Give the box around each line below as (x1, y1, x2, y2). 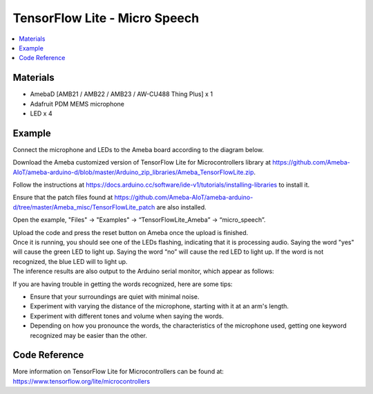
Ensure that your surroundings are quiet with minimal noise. (30, 292, 200, 301)
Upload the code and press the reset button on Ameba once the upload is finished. (12, 228, 249, 236)
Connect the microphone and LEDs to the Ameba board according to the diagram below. (12, 145, 264, 153)
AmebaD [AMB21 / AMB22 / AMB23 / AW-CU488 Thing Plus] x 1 (30, 90, 213, 98)
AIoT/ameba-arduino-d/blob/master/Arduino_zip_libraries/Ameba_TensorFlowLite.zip (12, 168, 254, 176)
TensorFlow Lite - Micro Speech (12, 10, 200, 26)
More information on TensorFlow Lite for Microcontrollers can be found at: (12, 367, 224, 376)
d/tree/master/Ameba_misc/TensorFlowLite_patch (12, 203, 155, 211)
